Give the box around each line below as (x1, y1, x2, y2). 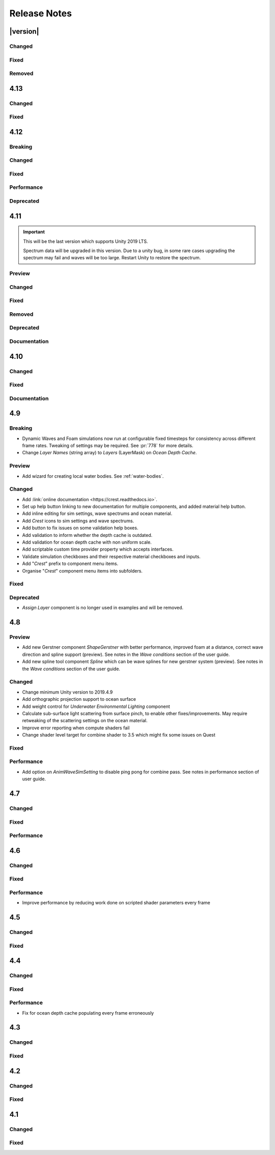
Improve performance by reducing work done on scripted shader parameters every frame (22, 900, 211, 906)
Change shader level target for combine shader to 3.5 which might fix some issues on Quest (22, 732, 216, 738)
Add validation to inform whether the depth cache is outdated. (22, 532, 153, 538)
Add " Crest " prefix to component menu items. (22, 560, 119, 567)
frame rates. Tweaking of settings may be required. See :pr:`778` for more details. (22, 443, 194, 449)
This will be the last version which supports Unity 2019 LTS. (23, 238, 148, 244)
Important (23, 229, 45, 235)
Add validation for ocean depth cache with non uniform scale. (22, 539, 152, 546)
